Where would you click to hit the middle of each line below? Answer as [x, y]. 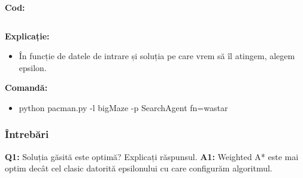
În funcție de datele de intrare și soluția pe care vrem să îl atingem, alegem [157, 56]
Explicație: [27, 36]
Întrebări [27, 134]
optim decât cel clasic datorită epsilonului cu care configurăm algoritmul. [139, 168]
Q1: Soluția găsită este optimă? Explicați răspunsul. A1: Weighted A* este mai [152, 156]
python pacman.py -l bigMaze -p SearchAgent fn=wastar [123, 107]
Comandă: [26, 88]
